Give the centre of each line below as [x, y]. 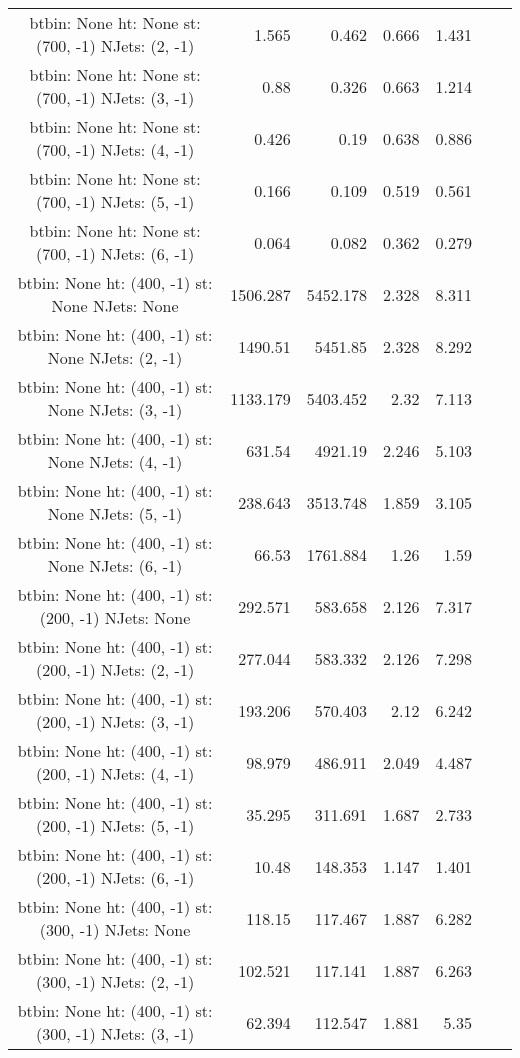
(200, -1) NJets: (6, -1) [115, 877]
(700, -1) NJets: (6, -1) [115, 253]
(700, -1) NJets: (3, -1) [115, 97]
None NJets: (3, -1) [115, 409]
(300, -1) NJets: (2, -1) [115, 981]
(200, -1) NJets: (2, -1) [115, 669]
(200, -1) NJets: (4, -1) [115, 773]
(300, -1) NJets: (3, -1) [115, 1033]
